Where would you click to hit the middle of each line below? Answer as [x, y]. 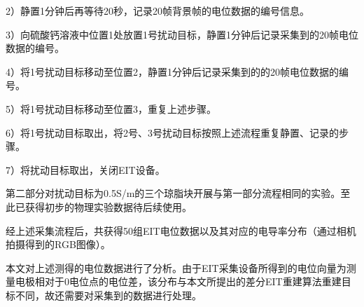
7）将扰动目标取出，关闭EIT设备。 [85, 169]
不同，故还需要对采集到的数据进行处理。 [108, 295]
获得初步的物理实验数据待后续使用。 [108, 206]
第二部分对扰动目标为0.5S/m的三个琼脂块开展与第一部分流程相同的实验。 [173, 193]
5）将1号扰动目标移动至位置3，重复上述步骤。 [111, 108]
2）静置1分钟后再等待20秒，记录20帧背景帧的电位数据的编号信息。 [157, 11]
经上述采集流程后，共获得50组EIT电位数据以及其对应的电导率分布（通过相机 [181, 230]
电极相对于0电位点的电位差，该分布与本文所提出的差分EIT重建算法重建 [178, 281]
